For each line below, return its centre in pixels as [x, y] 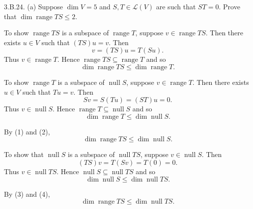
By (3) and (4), [27, 194]
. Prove [229, 6]
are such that [176, 6]
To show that [24, 154]
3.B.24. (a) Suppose [34, 6]
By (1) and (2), [27, 131]
